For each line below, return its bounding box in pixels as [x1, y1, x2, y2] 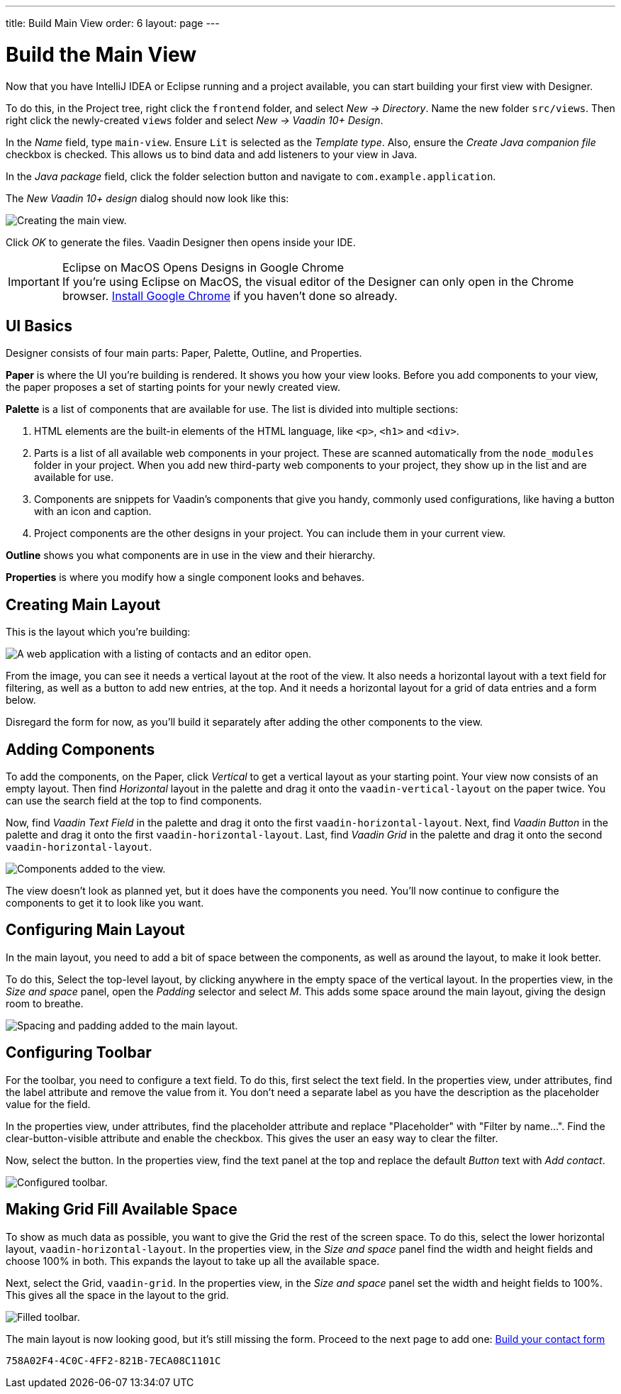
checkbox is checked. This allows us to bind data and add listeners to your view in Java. [6, 148, 418, 160]
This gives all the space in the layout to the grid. [6, 1288, 229, 1301]
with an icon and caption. [34, 505, 152, 518]
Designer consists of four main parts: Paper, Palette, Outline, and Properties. [6, 347, 362, 360]
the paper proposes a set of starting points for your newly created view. [6, 381, 340, 394]
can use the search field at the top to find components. [6, 795, 262, 807]
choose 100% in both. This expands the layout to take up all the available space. [6, 1254, 380, 1267]
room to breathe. [6, 997, 84, 1009]
